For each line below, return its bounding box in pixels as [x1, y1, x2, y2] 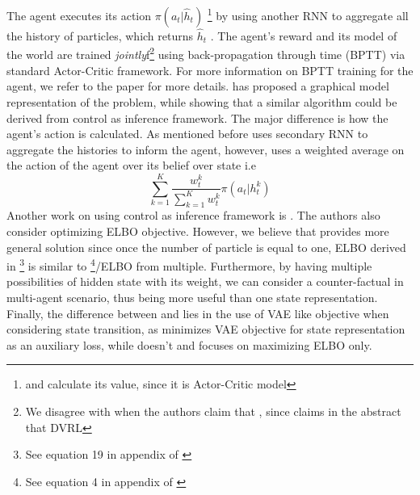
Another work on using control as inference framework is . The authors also [6, 207, 380, 224]
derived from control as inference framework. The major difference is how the [6, 109, 388, 126]
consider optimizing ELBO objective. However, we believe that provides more [6, 223, 389, 239]
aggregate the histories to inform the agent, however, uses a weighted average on [6, 141, 405, 157]
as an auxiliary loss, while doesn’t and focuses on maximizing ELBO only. [6, 336, 372, 353]
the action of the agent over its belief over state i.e [6, 157, 256, 174]
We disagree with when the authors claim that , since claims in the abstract [25, 403, 401, 419]
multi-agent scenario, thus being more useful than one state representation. [6, 289, 378, 306]
